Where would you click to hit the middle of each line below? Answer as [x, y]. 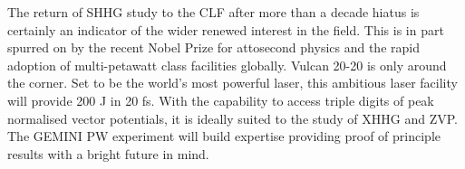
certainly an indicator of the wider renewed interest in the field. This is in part [226, 29]
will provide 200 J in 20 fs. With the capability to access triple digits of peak [221, 100]
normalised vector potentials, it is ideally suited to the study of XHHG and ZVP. [232, 118]
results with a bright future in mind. [108, 153]
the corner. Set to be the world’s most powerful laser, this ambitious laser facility [232, 83]
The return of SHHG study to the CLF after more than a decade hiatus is [213, 12]
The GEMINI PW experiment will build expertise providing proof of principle [224, 136]
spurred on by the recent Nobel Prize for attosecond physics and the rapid [213, 47]
